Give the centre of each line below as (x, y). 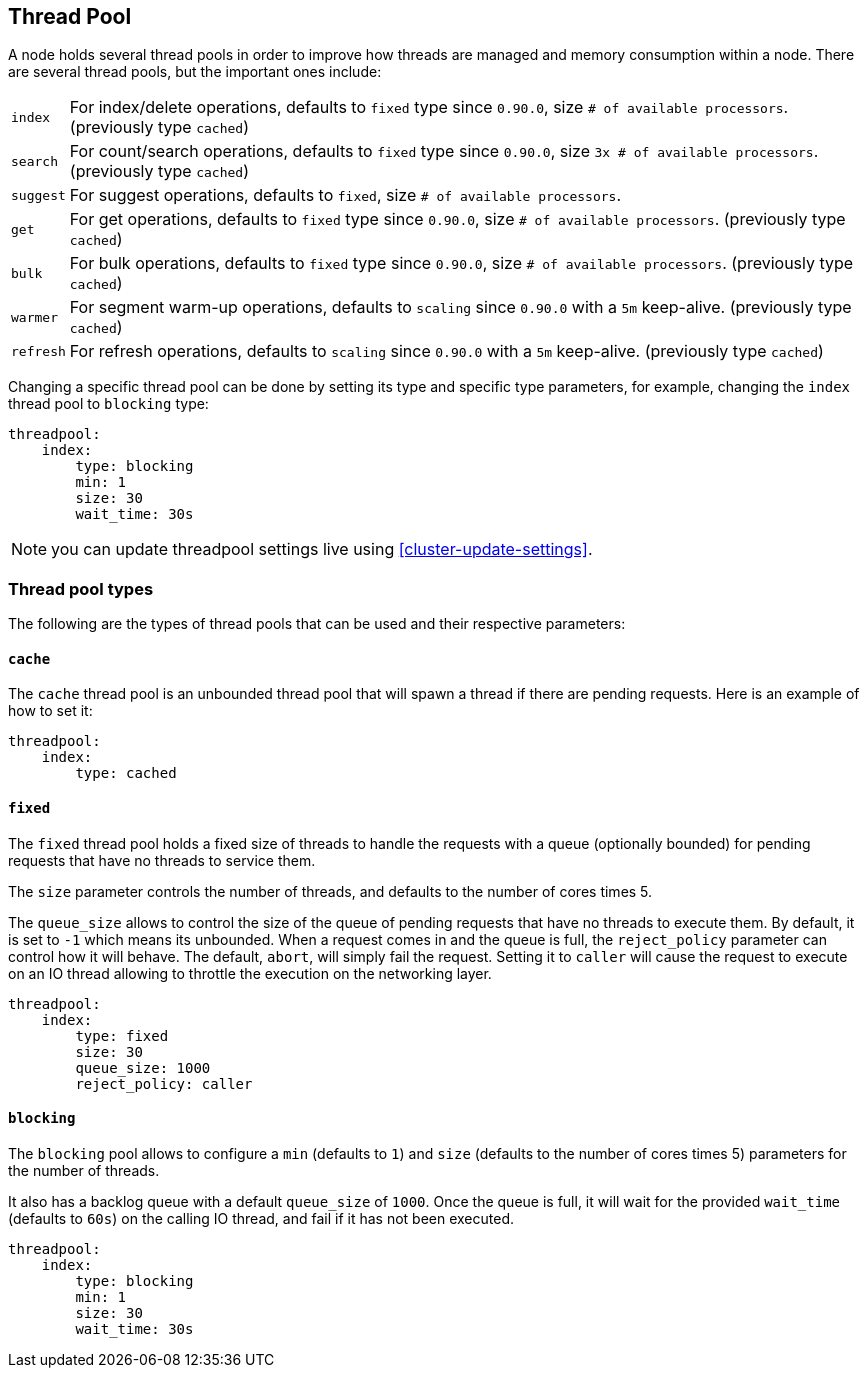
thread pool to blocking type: (108, 404)
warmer (34, 317)
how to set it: (50, 711)
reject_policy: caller (164, 1083)
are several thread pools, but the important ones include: (195, 72)
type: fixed (122, 1035)
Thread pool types (81, 588)
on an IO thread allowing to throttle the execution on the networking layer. (250, 973)
